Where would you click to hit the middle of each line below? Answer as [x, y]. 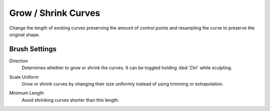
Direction [19, 61]
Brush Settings [33, 49]
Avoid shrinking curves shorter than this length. [70, 100]
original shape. [24, 34]
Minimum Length [27, 93]
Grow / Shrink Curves [55, 13]
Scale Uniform [24, 77]
